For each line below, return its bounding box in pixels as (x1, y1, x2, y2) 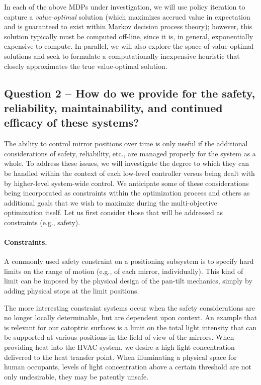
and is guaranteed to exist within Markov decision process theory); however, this (4, 21, 252, 32)
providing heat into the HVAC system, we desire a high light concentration (4, 342, 235, 352)
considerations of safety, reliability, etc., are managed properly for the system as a (4, 148, 256, 158)
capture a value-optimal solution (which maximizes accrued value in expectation (4, 11, 250, 22)
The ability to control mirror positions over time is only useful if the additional (4, 138, 248, 149)
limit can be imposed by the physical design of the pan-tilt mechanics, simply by (4, 275, 252, 286)
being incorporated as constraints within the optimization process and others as (4, 187, 250, 198)
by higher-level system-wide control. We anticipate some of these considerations (4, 177, 249, 188)
